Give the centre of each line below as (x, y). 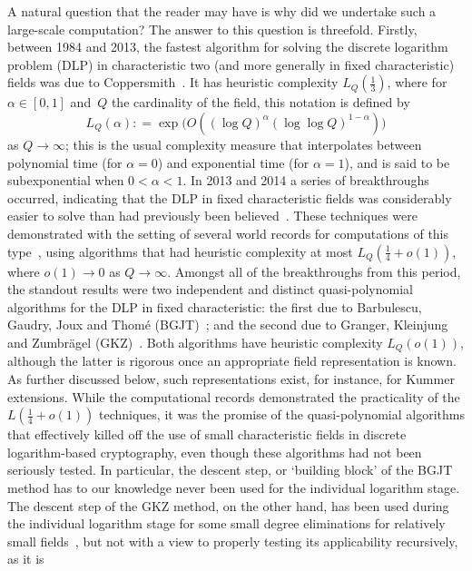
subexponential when (66, 180)
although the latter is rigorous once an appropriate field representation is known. (232, 361)
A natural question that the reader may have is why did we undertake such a (222, 11)
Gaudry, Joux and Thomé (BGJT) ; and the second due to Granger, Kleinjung (228, 325)
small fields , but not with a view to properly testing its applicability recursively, (233, 541)
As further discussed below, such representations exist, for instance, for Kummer (231, 378)
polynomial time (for (65, 162)
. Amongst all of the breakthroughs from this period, (314, 271)
